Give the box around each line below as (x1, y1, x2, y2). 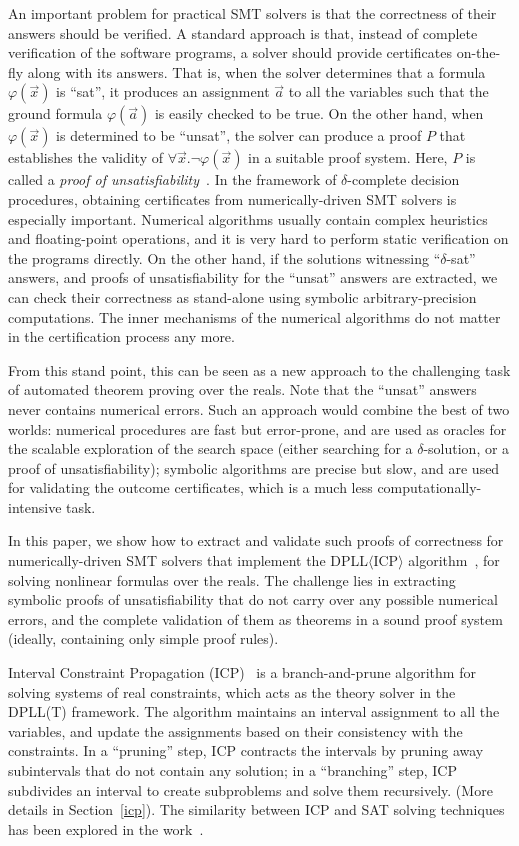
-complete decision (347, 169, 460, 190)
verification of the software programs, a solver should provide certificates (8, 42, 452, 63)
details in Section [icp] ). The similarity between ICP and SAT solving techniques (8, 799, 505, 820)
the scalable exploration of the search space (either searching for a (8, 438, 413, 459)
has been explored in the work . (8, 818, 204, 839)
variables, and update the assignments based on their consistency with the (8, 720, 463, 741)
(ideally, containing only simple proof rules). (8, 628, 279, 649)
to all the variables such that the (288, 81, 489, 102)
